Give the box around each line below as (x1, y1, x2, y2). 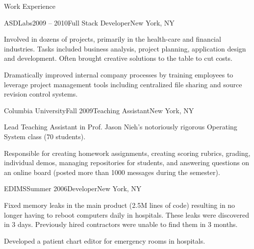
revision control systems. (4, 89, 78, 99)
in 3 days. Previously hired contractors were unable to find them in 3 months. (4, 219, 238, 229)
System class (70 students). (4, 131, 86, 141)
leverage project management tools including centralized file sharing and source (4, 79, 242, 89)
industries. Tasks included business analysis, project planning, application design (4, 43, 246, 53)
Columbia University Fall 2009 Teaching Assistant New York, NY (4, 105, 194, 115)
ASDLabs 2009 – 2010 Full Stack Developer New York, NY (4, 17, 175, 27)
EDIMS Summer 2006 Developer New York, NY (4, 183, 142, 194)
